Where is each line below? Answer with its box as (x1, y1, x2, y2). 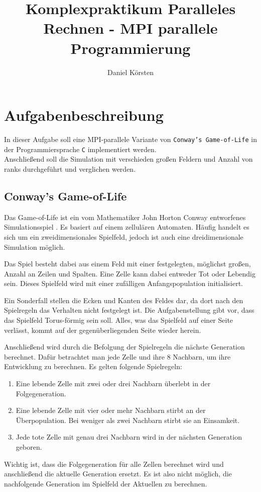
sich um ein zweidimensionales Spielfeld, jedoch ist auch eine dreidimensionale (4, 231, 243, 242)
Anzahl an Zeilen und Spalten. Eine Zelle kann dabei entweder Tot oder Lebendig (4, 268, 256, 278)
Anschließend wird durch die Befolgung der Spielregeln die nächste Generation (4, 341, 245, 352)
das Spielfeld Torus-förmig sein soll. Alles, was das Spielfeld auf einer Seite (4, 315, 233, 325)
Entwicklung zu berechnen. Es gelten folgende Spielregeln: (4, 361, 182, 372)
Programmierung (70, 37, 191, 58)
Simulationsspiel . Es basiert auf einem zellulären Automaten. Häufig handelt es (4, 222, 249, 232)
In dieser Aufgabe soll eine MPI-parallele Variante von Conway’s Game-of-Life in (4, 134, 257, 145)
